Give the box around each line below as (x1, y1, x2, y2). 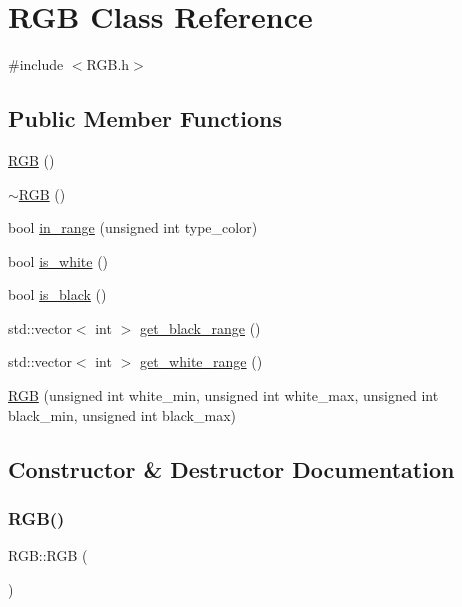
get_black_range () (139, 317, 261, 338)
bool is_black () (8, 284, 107, 305)
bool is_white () (8, 250, 109, 271)
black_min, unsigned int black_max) (8, 404, 236, 425)
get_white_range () (139, 351, 263, 372)
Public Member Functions (8, 103, 282, 134)
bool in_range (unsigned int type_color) (8, 217, 258, 238)
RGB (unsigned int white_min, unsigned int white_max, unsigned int (8, 385, 439, 406)
